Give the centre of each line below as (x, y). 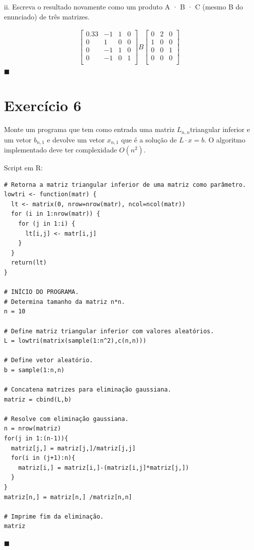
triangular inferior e (220, 129)
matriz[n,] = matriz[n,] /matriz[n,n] (68, 497)
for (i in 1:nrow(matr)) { (56, 214)
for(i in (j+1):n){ (43, 458)
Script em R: (24, 167)
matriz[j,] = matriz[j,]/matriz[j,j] (73, 448)
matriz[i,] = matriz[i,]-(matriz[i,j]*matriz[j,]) (104, 468)
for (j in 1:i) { (47, 223)
